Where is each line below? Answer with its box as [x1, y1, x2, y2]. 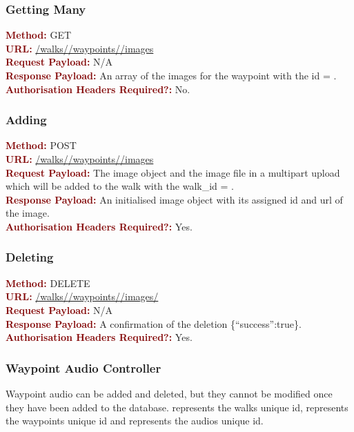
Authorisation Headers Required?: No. [6, 81, 190, 96]
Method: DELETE [6, 275, 90, 290]
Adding [6, 111, 47, 128]
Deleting [6, 248, 54, 266]
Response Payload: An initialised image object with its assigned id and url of [6, 192, 343, 206]
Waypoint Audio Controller [6, 359, 161, 376]
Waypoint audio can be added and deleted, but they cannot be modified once [6, 386, 333, 400]
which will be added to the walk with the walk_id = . [6, 179, 234, 193]
